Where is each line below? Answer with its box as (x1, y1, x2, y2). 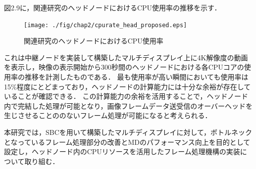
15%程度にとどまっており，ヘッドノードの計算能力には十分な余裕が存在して (4, 81, 251, 91)
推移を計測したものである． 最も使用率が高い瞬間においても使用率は (24, 72, 249, 82)
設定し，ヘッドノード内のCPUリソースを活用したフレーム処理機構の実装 (4, 146, 240, 157)
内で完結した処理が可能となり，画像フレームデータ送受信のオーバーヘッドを (4, 100, 253, 111)
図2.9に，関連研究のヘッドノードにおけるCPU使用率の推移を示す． (4, 2, 221, 12)
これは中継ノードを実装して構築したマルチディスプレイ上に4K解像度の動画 (4, 52, 248, 62)
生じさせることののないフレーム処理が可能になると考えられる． (4, 110, 212, 121)
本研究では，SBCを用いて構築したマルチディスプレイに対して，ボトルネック (4, 127, 253, 137)
